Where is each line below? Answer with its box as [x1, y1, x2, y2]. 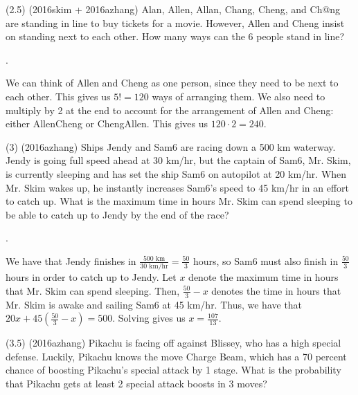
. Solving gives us [112, 311, 186, 325]
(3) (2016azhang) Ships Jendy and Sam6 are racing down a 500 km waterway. [6, 139, 336, 154]
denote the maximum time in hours [188, 270, 339, 284]
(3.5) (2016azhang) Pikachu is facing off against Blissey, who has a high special [6, 336, 341, 350]
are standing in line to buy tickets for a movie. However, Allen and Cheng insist [6, 15, 345, 30]
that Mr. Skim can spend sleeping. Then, [6, 283, 180, 297]
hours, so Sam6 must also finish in [193, 253, 339, 268]
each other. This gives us [6, 89, 111, 103]
